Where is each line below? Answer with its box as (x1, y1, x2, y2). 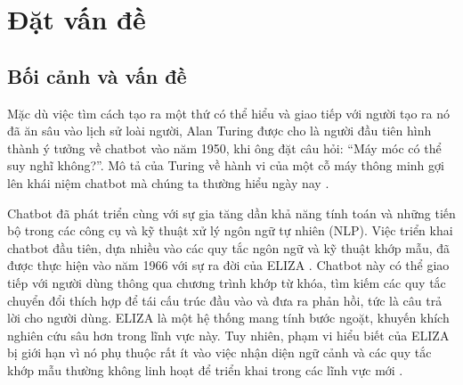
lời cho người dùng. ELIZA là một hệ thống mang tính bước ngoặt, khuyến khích (7, 308, 450, 327)
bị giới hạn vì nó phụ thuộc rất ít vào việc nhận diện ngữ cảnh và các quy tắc (7, 343, 432, 362)
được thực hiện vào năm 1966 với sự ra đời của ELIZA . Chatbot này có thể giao (7, 256, 450, 274)
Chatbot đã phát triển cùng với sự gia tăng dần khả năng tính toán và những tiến (7, 203, 456, 222)
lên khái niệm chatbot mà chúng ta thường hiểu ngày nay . (7, 173, 329, 192)
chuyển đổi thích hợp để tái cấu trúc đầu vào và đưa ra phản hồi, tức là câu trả (7, 291, 443, 309)
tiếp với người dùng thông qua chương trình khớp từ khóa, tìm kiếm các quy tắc (7, 273, 446, 291)
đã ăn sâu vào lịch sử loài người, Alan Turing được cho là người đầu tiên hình (7, 121, 432, 140)
